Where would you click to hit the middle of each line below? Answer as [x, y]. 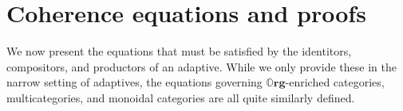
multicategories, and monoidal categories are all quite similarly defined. [181, 97]
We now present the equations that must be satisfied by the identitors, [179, 51]
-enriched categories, [335, 82]
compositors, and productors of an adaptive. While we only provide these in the [201, 66]
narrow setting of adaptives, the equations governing [134, 82]
